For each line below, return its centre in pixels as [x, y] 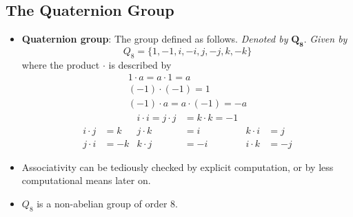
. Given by [325, 39]
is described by [140, 64]
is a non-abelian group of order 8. [108, 203]
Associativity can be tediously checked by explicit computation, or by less [178, 167]
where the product [61, 64]
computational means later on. [86, 180]
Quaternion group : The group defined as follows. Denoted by [155, 39]
